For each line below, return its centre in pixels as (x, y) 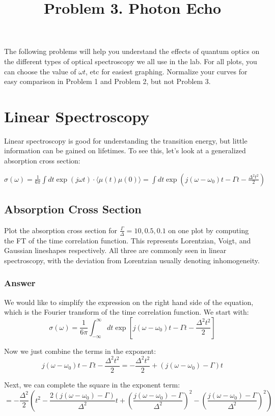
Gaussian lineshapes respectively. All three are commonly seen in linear (115, 250)
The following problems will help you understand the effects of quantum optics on (132, 51)
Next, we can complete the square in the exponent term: (92, 385)
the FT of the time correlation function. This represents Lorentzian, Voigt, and (128, 240)
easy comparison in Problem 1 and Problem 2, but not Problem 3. (107, 81)
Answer (20, 283)
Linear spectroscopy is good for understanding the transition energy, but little (126, 140)
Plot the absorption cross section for (61, 230)
